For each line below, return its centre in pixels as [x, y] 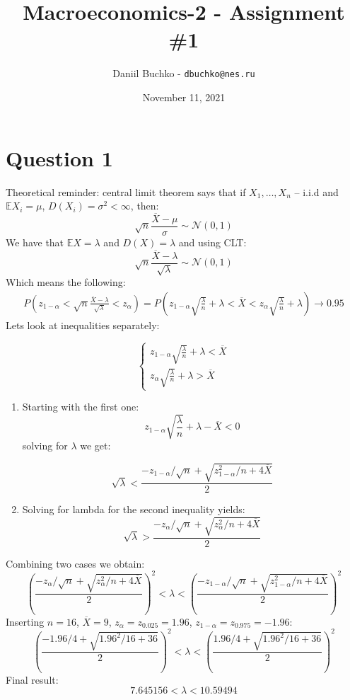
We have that [35, 242]
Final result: [32, 679]
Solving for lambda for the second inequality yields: [134, 509]
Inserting [25, 621]
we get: [95, 446]
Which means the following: [66, 282]
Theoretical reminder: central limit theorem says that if [126, 191]
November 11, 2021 [184, 97]
